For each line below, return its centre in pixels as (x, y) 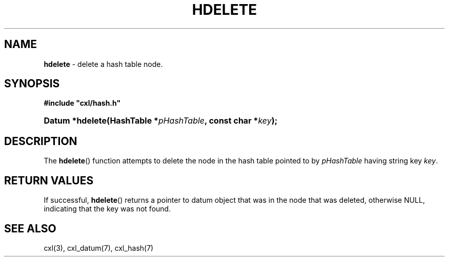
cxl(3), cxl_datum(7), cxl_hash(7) (99, 248)
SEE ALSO (30, 228)
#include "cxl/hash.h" (82, 103)
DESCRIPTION (41, 141)
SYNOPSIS (32, 84)
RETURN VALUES (49, 180)
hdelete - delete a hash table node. (103, 64)
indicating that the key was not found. (107, 209)
